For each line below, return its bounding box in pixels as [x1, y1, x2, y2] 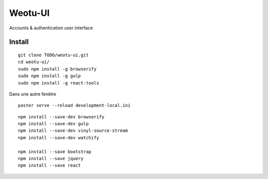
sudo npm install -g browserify [18, 66, 97, 72]
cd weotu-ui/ [18, 59, 50, 65]
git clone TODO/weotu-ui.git [18, 52, 89, 58]
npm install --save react [18, 163, 81, 169]
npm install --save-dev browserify [18, 114, 105, 119]
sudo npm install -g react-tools [18, 80, 99, 86]
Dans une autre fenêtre [9, 91, 57, 97]
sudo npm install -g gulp [18, 73, 81, 79]
